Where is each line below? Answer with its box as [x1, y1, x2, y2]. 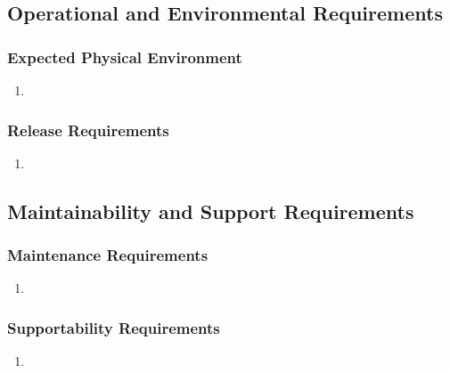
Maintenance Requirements [7, 244, 209, 266]
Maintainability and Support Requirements [7, 197, 414, 224]
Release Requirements [7, 118, 169, 141]
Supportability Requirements [7, 316, 220, 338]
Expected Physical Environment [7, 45, 242, 68]
